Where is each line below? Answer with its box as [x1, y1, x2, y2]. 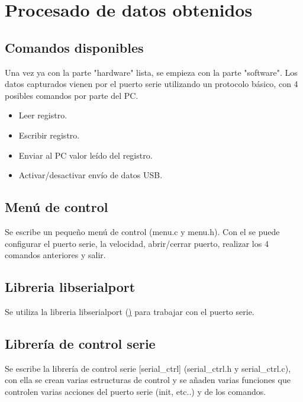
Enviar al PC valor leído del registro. [18, 149, 153, 161]
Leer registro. [18, 109, 67, 121]
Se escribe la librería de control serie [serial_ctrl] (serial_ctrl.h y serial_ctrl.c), [5, 362, 291, 374]
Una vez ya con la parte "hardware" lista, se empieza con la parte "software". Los [5, 66, 298, 78]
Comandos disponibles [5, 38, 144, 56]
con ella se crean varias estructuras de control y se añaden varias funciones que [5, 374, 291, 386]
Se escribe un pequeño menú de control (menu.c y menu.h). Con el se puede [5, 225, 280, 237]
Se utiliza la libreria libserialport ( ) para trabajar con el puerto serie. [5, 305, 254, 317]
